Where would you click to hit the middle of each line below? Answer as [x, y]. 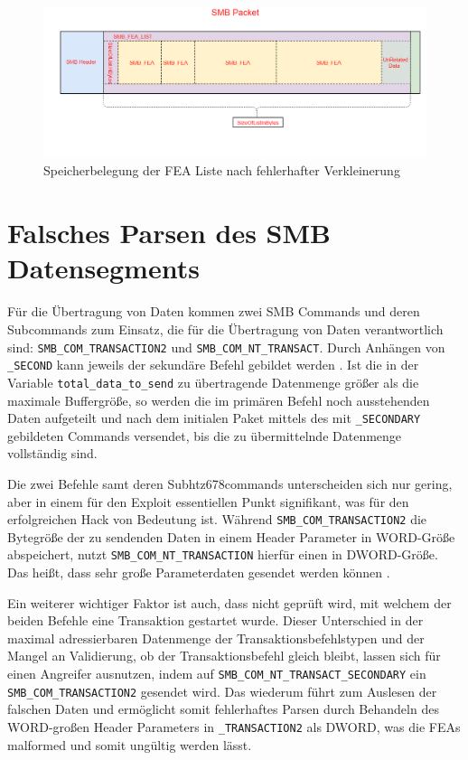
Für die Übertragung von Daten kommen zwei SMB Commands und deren [214, 311]
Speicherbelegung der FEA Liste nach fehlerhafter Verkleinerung [222, 170]
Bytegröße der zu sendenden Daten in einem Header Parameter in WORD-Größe [231, 536]
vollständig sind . [52, 453]
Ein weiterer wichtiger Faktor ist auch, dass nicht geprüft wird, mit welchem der [229, 602]
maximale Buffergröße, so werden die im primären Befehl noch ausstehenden [219, 400]
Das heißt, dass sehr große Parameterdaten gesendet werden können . [199, 572]
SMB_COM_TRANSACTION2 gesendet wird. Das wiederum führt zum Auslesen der [222, 691]
